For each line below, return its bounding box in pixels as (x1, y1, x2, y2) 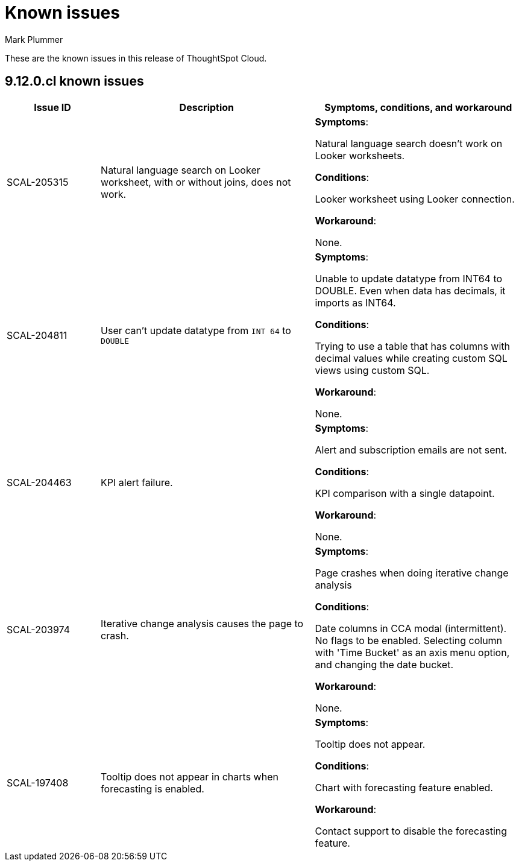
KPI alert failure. (101, 476, 173, 488)
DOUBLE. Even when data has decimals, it (315, 284, 506, 297)
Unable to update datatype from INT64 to (315, 272, 503, 285)
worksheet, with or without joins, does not (101, 175, 291, 188)
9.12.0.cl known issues (5, 74, 144, 89)
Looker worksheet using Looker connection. (315, 192, 515, 205)
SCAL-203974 (7, 623, 70, 636)
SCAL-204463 (7, 476, 72, 488)
